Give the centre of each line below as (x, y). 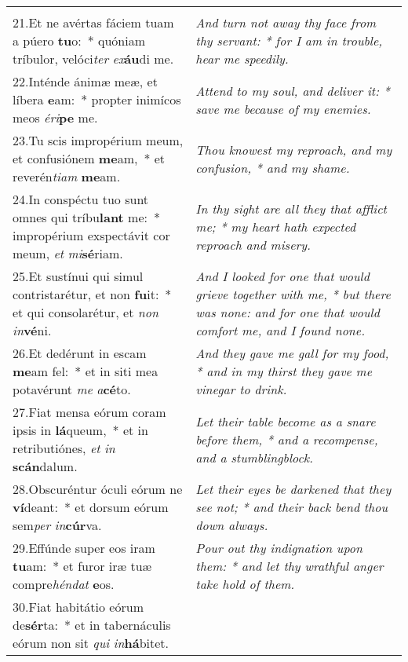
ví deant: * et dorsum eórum (91, 507)
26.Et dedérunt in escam (80, 353)
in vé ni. (32, 330)
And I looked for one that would (282, 276)
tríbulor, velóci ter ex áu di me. (93, 59)
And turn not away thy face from (286, 22)
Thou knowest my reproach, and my (294, 149)
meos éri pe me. (55, 117)
